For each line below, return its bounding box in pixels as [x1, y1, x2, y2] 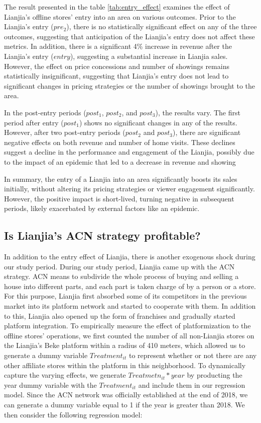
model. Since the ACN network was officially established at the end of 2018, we [4, 389, 248, 400]
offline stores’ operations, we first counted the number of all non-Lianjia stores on [4, 330, 254, 340]
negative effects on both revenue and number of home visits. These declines [4, 136, 235, 147]
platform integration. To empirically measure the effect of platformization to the [4, 320, 251, 331]
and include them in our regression [138, 379, 245, 390]
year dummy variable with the [4, 379, 97, 390]
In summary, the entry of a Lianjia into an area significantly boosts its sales [4, 173, 237, 184]
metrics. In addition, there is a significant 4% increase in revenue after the [4, 41, 232, 51]
